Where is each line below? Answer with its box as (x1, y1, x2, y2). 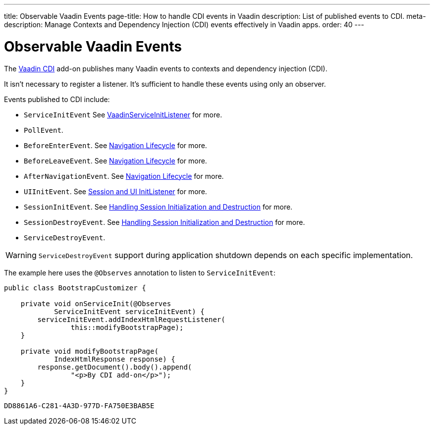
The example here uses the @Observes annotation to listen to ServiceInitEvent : (4, 268, 275, 277)
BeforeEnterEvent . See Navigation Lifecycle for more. (24, 141, 207, 150)
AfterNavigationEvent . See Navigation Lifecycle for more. (24, 171, 224, 180)
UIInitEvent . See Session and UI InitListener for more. (24, 187, 207, 196)
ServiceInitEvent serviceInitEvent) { (54, 307, 205, 316)
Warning (5, 250, 37, 260)
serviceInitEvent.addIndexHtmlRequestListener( (37, 315, 225, 323)
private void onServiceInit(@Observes (20, 299, 171, 308)
